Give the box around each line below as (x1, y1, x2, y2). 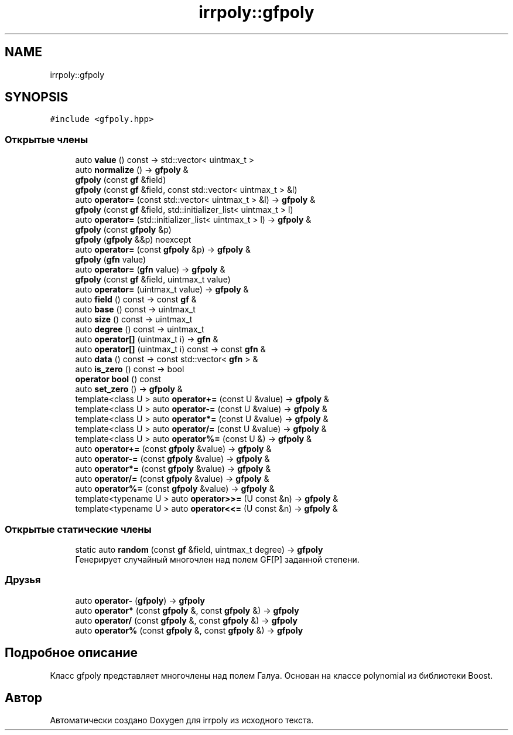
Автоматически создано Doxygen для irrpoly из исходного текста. (50, 715, 314, 726)
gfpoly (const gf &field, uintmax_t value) (75, 274, 231, 285)
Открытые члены (5, 133, 88, 145)
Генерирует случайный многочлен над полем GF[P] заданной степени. (75, 554, 360, 564)
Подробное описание (5, 645, 138, 661)
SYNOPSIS (5, 90, 69, 105)
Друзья (5, 574, 41, 586)
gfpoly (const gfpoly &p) (75, 224, 172, 235)
